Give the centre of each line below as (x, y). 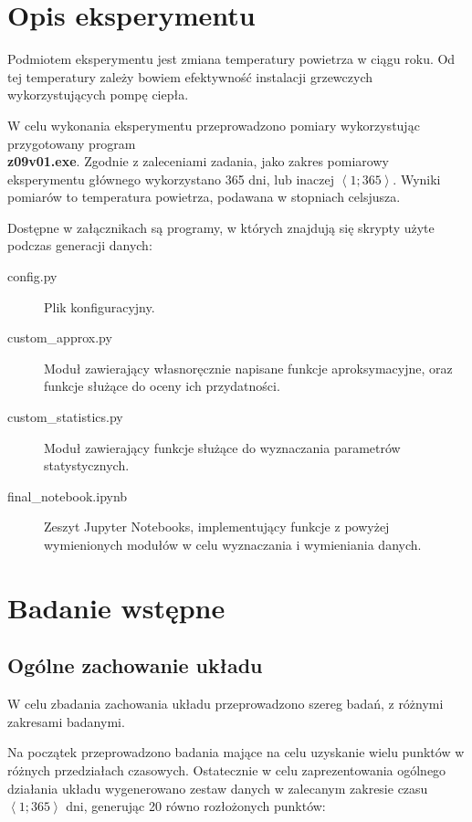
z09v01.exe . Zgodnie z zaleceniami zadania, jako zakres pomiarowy (198, 161)
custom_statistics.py (65, 417)
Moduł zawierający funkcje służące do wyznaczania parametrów (222, 447)
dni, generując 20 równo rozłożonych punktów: (196, 806)
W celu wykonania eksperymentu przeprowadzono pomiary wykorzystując (214, 125)
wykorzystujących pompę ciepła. (98, 95)
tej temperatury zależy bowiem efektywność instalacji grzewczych (190, 76)
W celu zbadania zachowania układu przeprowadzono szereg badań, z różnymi (226, 704)
